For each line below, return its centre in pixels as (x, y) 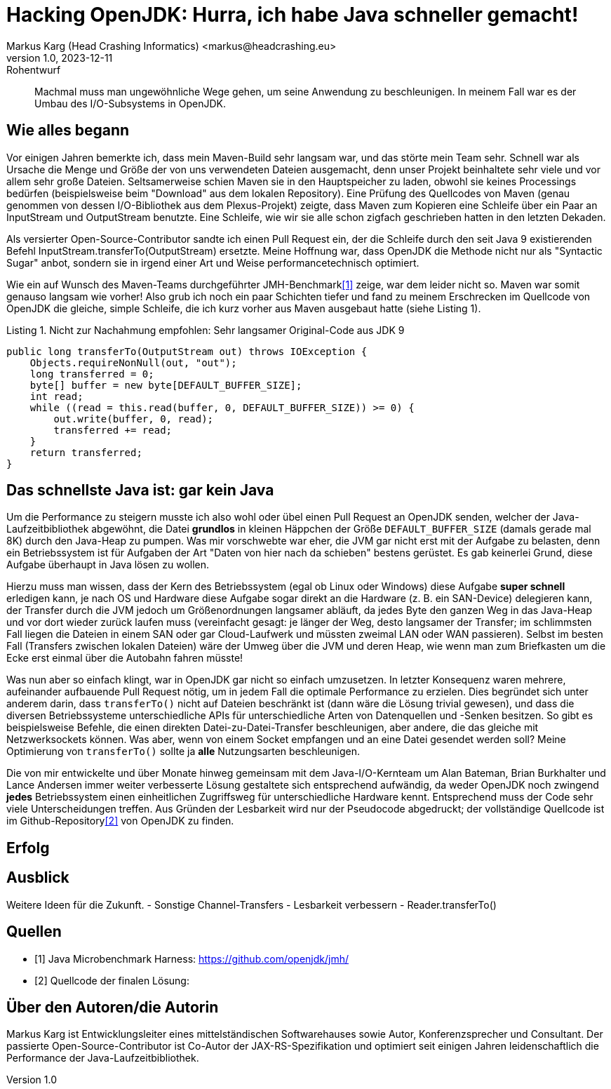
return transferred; (86, 452)
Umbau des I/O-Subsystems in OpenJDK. (130, 103)
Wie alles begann (68, 131)
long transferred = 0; (92, 374)
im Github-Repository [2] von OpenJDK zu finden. (120, 821)
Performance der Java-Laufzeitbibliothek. (103, 1058)
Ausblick (38, 878)
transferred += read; (113, 430)
